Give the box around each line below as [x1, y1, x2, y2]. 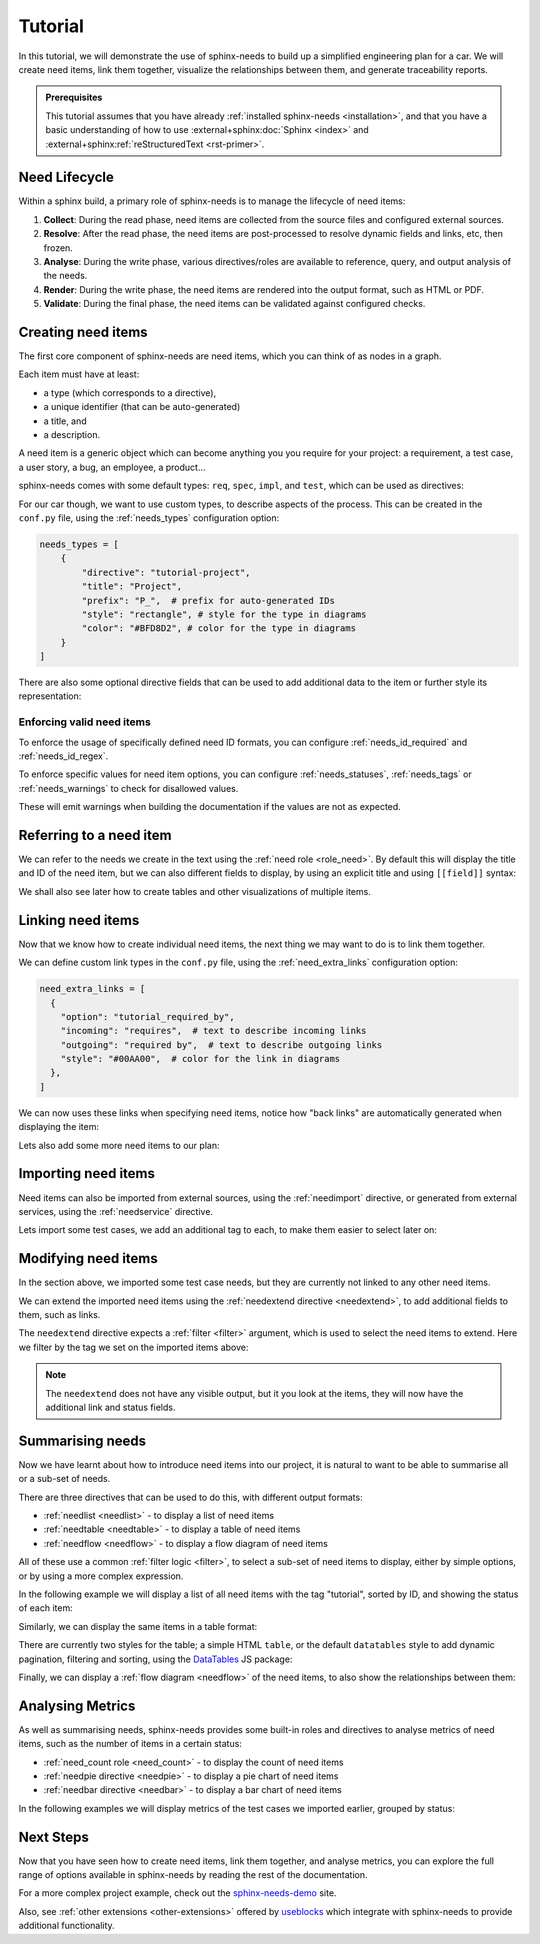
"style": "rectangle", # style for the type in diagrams [81, 608, 367, 620]
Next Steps [18, 1828, 89, 1845]
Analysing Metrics [18, 1697, 136, 1714]
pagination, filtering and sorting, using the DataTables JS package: [18, 1653, 293, 1665]
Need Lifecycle [18, 169, 115, 186]
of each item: [18, 1602, 74, 1614]
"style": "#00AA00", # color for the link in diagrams [60, 1053, 341, 1065]
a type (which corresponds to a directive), [43, 386, 217, 399]
